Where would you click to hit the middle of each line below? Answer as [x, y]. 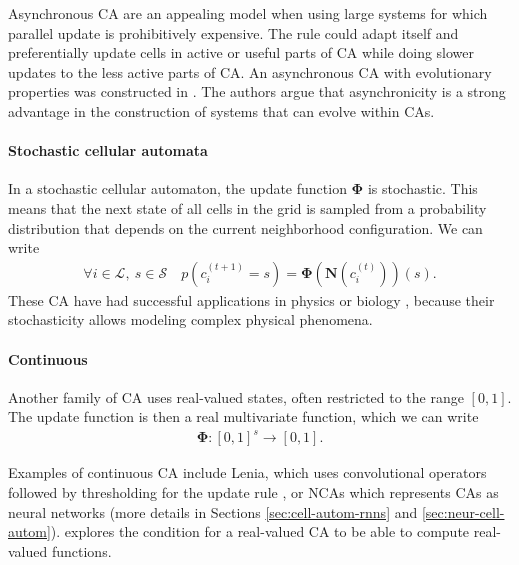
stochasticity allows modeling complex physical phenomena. [190, 319]
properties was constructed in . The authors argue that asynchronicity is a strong [257, 91]
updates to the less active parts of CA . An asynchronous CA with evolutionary [250, 71]
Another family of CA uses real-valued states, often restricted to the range [236, 396]
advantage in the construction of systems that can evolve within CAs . [221, 110]
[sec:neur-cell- [463, 511]
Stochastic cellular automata [108, 150]
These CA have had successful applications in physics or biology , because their [251, 299]
